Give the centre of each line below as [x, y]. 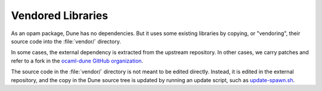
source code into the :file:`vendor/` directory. [66, 41]
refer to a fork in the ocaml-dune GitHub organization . [77, 61]
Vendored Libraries [60, 15]
